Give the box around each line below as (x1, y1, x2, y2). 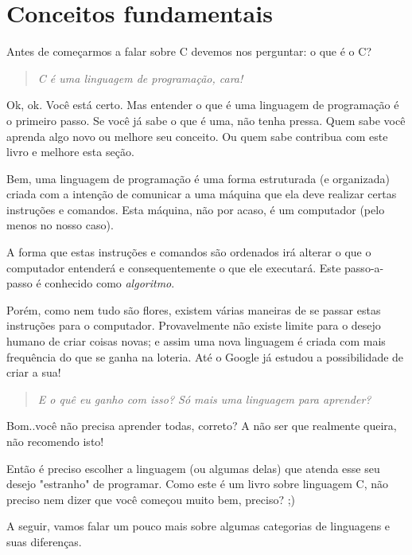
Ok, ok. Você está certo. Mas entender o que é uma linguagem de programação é (6, 96, 399, 113)
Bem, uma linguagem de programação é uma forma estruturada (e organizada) (6, 170, 390, 186)
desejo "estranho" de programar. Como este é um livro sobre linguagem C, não (6, 475, 388, 492)
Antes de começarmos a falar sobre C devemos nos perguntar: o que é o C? (6, 43, 371, 60)
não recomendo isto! (6, 433, 104, 449)
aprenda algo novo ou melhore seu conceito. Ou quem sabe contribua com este (6, 127, 388, 144)
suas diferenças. (6, 533, 82, 549)
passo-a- (344, 259, 384, 276)
